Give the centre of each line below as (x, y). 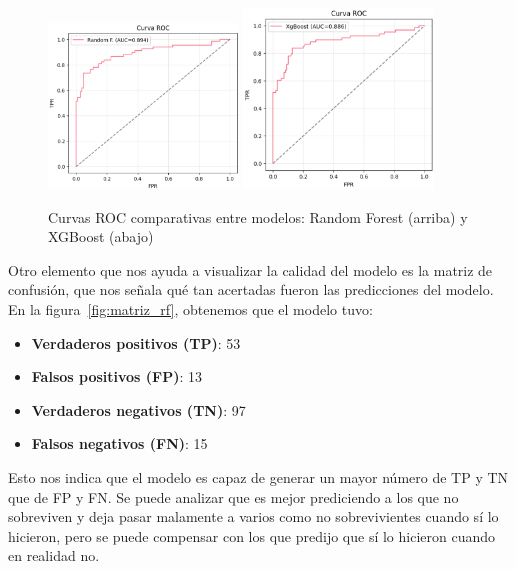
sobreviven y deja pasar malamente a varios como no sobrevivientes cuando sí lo (253, 516)
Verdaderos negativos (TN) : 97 (138, 409)
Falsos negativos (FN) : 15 (119, 443)
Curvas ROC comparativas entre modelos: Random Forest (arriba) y (258, 216)
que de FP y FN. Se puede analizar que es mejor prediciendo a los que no (233, 496)
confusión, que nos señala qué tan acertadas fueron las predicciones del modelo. (251, 289)
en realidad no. (54, 555)
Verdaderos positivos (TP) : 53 (136, 342)
